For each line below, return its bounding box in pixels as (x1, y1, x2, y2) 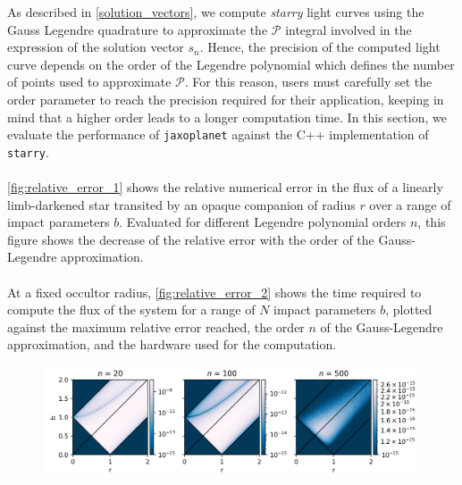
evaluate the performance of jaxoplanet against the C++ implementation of (7, 125, 429, 144)
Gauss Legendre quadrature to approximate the (7, 20, 268, 38)
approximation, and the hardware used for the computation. (7, 335, 337, 354)
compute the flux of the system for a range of (7, 300, 256, 319)
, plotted (385, 300, 433, 319)
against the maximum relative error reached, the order (7, 317, 305, 336)
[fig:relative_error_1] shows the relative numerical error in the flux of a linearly (7, 178, 443, 197)
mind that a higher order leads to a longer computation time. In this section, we (7, 107, 447, 126)
